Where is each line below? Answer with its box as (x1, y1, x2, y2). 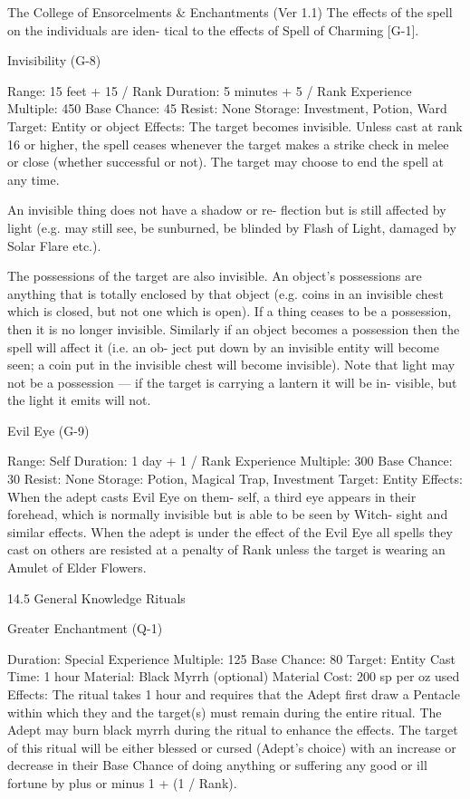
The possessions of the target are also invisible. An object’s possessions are (7, 266, 422, 285)
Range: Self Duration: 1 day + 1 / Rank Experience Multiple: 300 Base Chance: (7, 451, 453, 470)
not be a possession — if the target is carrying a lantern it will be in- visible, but (7, 372, 457, 391)
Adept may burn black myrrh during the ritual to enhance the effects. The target (7, 720, 458, 739)
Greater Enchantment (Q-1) (7, 619, 163, 638)
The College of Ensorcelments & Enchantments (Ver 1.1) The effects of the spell (7, 3, 453, 21)
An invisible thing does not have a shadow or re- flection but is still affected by (7, 200, 446, 219)
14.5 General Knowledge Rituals (7, 588, 186, 607)
